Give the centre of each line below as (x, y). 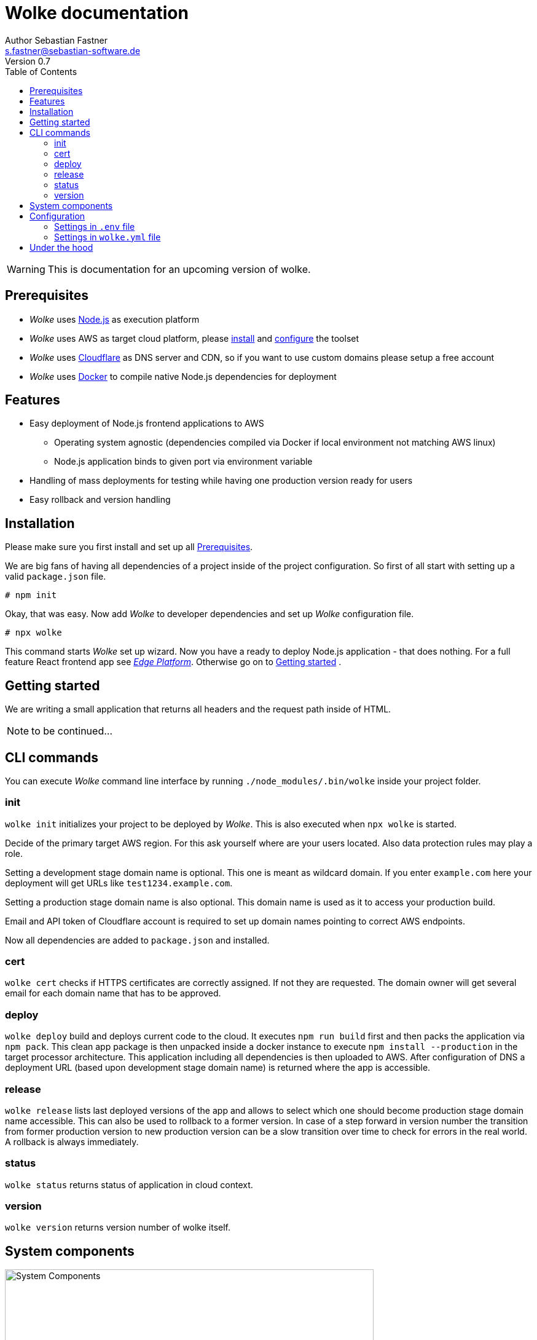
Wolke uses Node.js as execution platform (115, 319)
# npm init (31, 595)
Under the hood (61, 247)
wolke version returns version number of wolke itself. (118, 1228)
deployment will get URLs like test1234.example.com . (119, 883)
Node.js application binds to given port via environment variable (183, 462)
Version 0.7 (28, 61)
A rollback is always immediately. (72, 1141)
